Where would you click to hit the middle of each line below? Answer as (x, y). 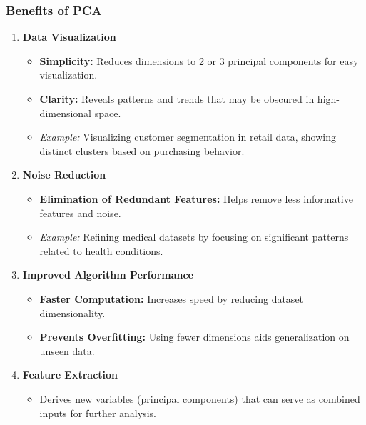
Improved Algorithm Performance (108, 275)
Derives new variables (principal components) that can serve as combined (200, 398)
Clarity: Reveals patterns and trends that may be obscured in (177, 99)
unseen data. (67, 350)
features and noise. (80, 212)
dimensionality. (72, 312)
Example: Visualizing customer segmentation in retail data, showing (188, 137)
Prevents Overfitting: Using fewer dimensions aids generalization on (194, 337)
